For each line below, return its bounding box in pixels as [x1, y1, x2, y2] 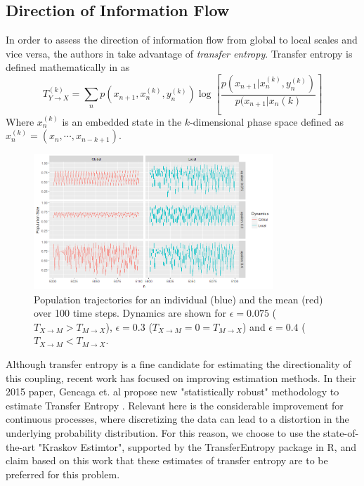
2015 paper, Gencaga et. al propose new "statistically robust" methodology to [6, 384, 339, 399]
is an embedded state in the [62, 114, 182, 129]
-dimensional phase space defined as [190, 114, 344, 129]
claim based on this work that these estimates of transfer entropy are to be [6, 453, 328, 468]
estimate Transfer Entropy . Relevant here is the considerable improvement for [6, 398, 344, 412]
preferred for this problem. [6, 466, 120, 481]
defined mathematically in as [6, 60, 130, 74]
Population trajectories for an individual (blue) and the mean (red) [34, 291, 323, 306]
